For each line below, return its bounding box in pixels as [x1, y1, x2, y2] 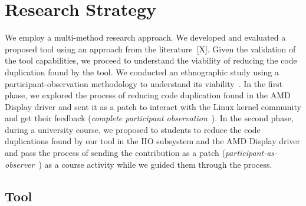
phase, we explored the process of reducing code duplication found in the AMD [5, 89, 291, 101]
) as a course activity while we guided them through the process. [38, 158, 272, 170]
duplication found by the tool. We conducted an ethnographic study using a [5, 65, 279, 78]
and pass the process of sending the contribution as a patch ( [5, 147, 225, 159]
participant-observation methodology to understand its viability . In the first [5, 77, 283, 89]
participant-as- [225, 147, 278, 159]
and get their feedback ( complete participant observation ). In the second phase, [5, 112, 294, 124]
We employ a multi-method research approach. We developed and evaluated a [5, 31, 286, 44]
